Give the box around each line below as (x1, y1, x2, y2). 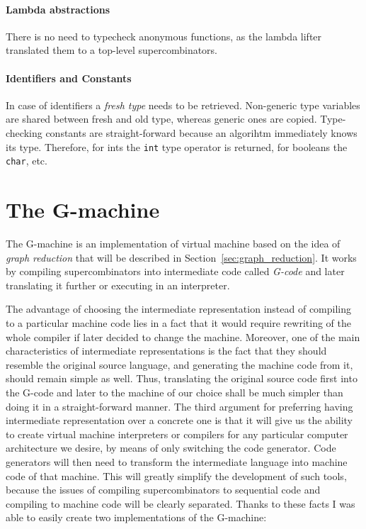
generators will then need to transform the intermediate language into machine (6, 454, 348, 469)
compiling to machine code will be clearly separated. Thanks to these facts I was (6, 496, 355, 511)
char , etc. (6, 153, 47, 168)
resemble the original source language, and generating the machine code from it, (6, 357, 353, 372)
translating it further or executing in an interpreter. (6, 277, 230, 292)
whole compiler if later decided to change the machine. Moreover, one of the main (6, 329, 360, 344)
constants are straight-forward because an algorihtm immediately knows (45, 125, 358, 140)
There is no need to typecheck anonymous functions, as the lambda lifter (6, 28, 322, 43)
